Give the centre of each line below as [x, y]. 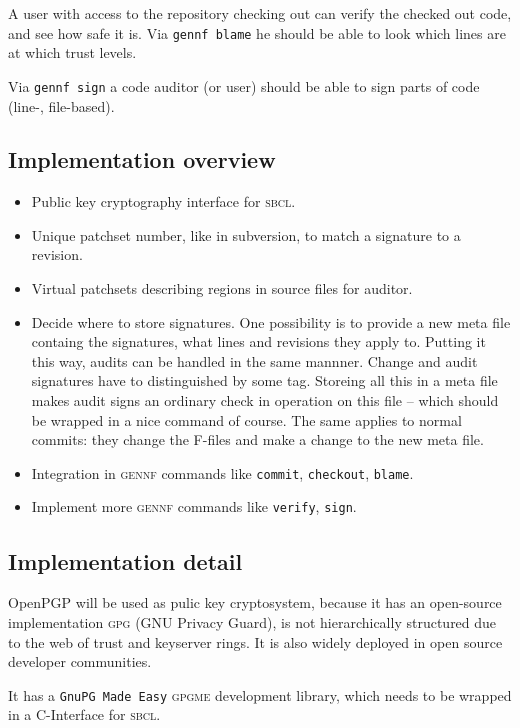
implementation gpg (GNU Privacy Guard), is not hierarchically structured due [252, 621]
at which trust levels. [72, 52]
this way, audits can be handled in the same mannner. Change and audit [254, 360]
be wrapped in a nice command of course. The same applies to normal [246, 419]
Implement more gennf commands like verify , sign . [194, 506]
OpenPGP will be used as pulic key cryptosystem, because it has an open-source [255, 602]
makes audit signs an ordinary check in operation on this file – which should [265, 400]
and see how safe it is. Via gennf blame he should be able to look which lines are [257, 32]
